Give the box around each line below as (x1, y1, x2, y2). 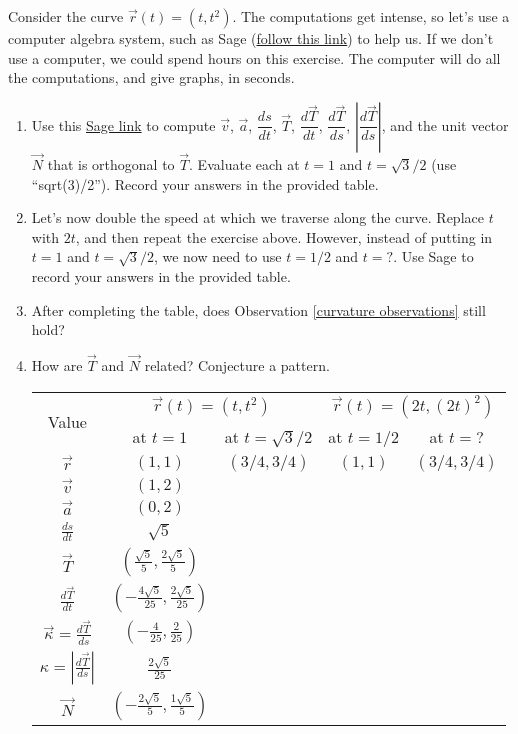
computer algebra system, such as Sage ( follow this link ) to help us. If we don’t (8, 28, 494, 48)
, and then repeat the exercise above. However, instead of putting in (75, 226, 493, 247)
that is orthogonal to (47, 154, 175, 174)
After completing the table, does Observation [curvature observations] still (31, 299, 486, 320)
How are (31, 354, 83, 375)
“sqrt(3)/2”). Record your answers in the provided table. (31, 173, 379, 194)
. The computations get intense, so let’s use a (232, 6, 510, 26)
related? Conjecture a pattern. (144, 354, 330, 375)
